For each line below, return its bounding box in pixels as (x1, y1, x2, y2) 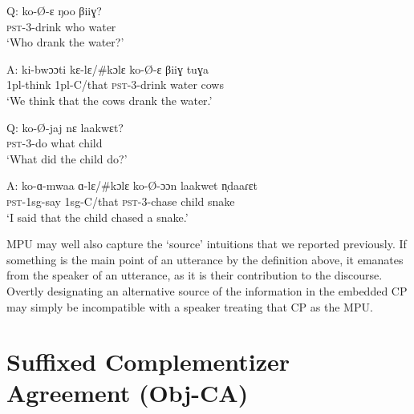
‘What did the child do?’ (6, 150, 128, 167)
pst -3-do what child (6, 135, 103, 151)
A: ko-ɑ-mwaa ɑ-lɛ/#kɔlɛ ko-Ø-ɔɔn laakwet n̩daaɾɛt (6, 177, 258, 194)
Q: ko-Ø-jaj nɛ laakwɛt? (6, 119, 124, 135)
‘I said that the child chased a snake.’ (6, 208, 189, 225)
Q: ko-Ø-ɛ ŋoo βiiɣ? (6, 2, 102, 18)
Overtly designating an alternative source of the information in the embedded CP (6, 282, 408, 299)
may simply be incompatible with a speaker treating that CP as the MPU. (6, 298, 373, 315)
